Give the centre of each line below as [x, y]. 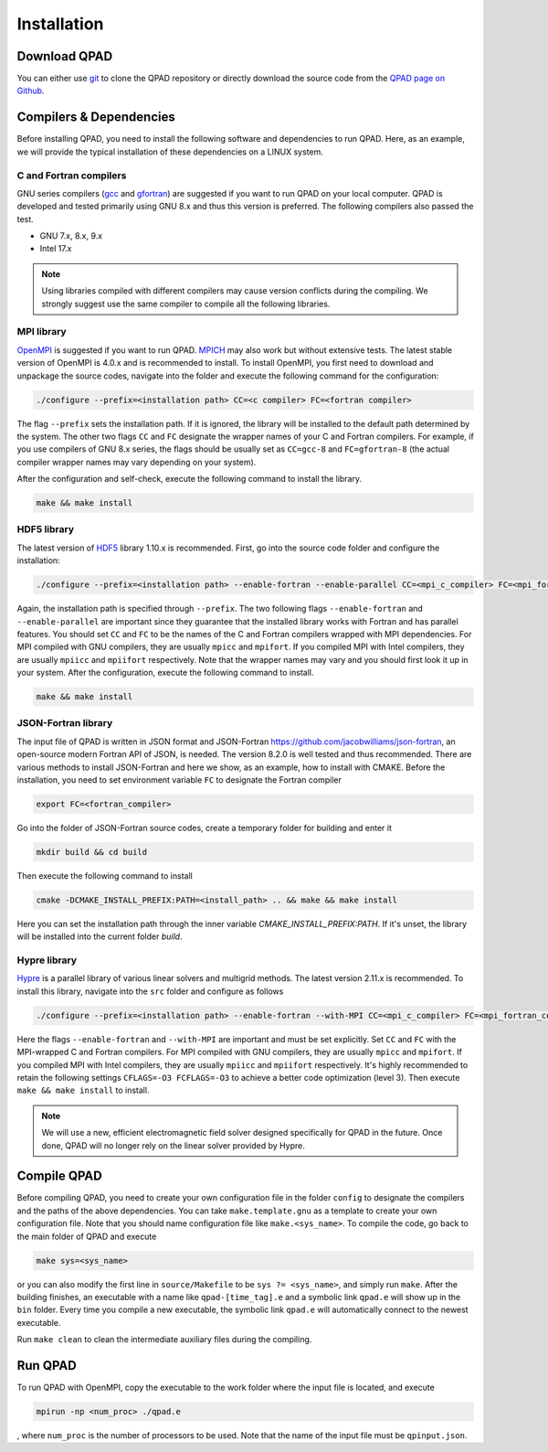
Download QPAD [65, 56]
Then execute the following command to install [105, 875]
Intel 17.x [56, 249]
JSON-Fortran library [65, 723]
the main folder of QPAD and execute [87, 1236]
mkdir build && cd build [92, 852]
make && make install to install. [83, 1090]
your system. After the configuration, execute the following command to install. [165, 673]
